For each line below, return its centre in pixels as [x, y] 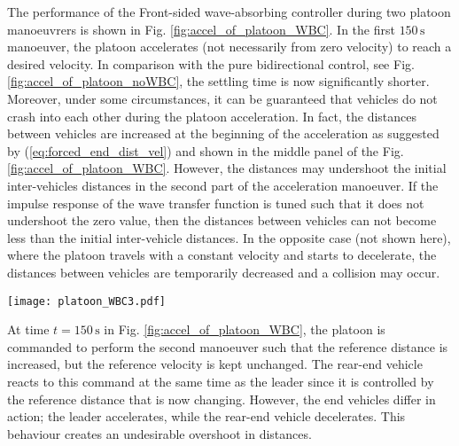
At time [28, 329]
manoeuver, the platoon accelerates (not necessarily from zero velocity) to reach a [229, 47]
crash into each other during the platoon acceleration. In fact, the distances [212, 116]
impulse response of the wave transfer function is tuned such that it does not [216, 203]
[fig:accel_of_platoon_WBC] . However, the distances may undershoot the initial [227, 168]
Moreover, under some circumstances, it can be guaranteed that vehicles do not [222, 98]
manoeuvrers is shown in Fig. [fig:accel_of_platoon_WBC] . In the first [201, 29]
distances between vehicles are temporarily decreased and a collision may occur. [224, 272]
